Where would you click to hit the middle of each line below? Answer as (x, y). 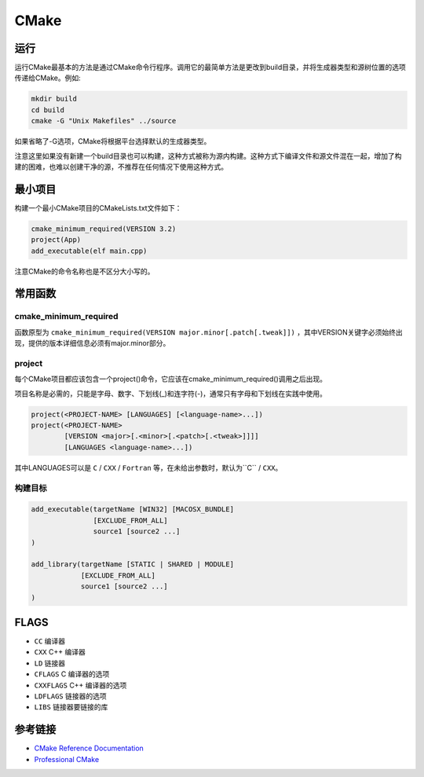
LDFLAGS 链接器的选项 (70, 696)
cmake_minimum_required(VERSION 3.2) (104, 229)
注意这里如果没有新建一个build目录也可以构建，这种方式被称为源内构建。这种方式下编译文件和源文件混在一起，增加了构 (208, 156)
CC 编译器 (50, 641)
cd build (48, 110)
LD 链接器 (50, 663)
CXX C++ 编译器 (60, 652)
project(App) (56, 240)
